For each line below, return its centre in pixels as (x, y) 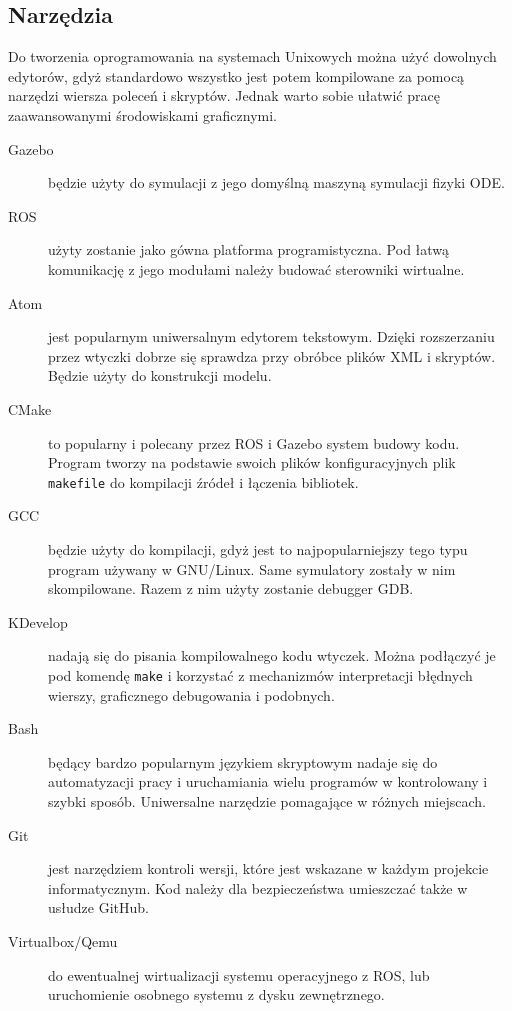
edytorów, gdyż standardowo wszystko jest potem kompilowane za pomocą (236, 75)
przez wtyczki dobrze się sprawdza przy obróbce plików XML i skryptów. (272, 355)
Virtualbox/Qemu (63, 940)
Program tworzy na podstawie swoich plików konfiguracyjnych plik (252, 462)
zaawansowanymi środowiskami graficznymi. (143, 114)
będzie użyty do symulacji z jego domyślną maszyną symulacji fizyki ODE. (276, 182)
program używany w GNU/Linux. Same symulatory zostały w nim (252, 568)
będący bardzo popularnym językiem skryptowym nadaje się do (243, 761)
